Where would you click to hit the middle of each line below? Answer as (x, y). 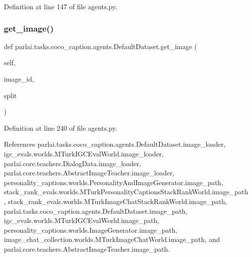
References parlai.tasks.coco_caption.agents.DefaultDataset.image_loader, (115, 144)
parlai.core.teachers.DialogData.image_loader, (73, 163)
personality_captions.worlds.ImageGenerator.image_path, (91, 230)
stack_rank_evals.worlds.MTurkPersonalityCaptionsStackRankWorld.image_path (126, 192)
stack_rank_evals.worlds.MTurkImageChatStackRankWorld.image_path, (117, 201)
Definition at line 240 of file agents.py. (61, 128)
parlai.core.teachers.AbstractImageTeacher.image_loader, (89, 173)
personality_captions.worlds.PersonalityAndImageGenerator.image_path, (114, 182)
